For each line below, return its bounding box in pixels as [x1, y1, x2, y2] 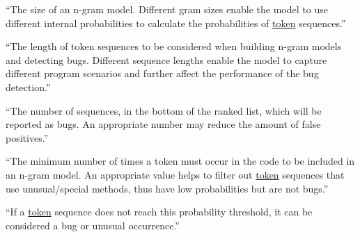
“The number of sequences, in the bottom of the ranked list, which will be [6, 103, 322, 117]
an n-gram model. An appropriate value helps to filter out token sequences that [6, 167, 345, 181]
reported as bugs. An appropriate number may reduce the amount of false [6, 117, 321, 131]
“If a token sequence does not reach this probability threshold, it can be [6, 204, 313, 219]
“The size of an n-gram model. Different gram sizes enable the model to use [6, 2, 328, 16]
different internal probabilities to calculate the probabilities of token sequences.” [6, 15, 346, 30]
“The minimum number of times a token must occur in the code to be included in [6, 154, 355, 168]
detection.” [6, 79, 51, 94]
